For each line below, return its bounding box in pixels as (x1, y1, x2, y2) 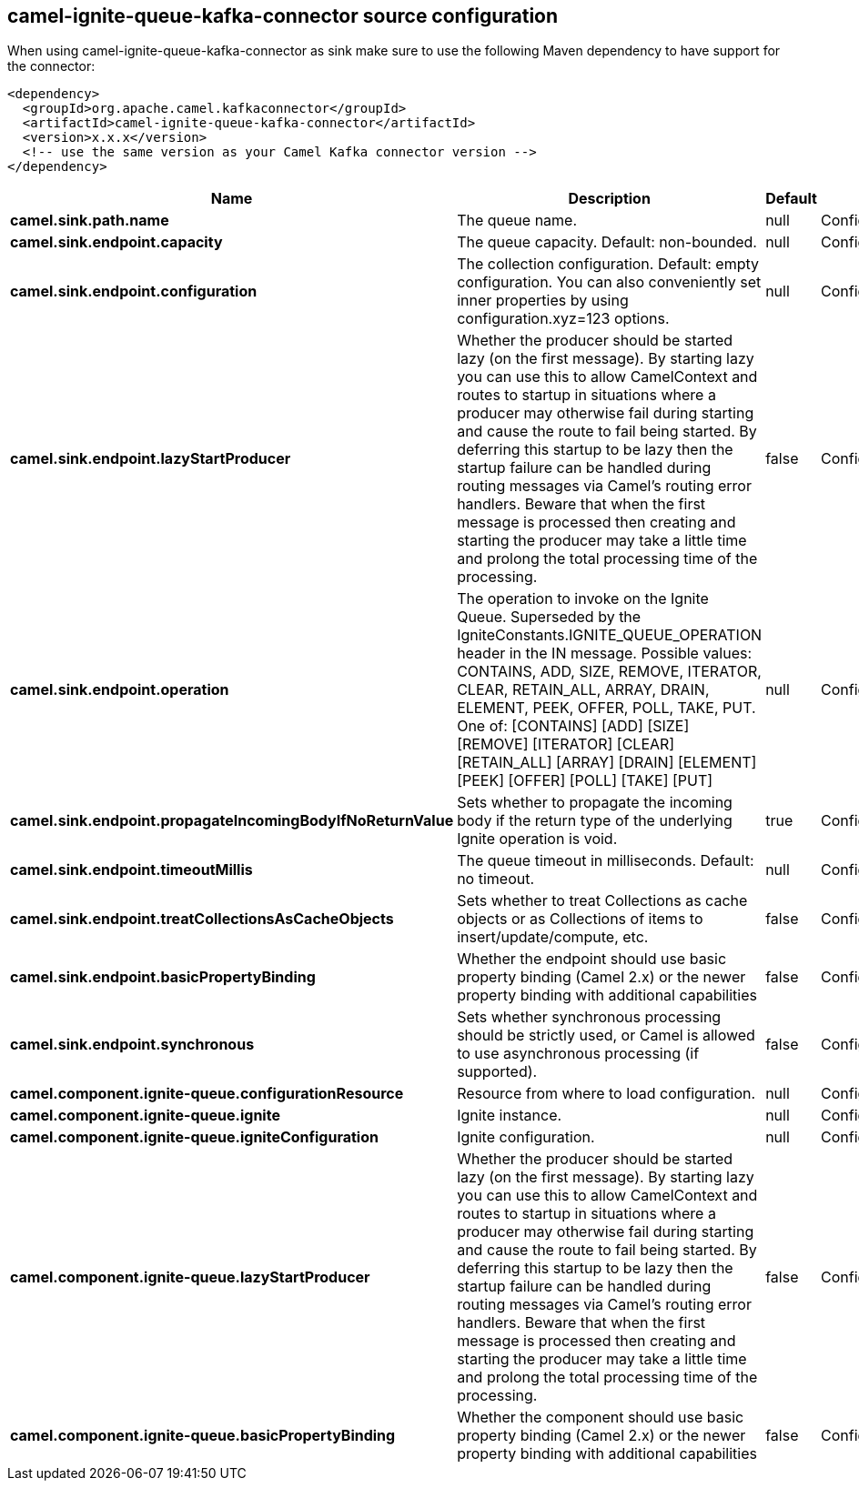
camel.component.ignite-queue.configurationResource (10, 1084, 404, 1103)
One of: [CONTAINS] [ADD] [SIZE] (457, 717, 690, 736)
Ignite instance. (457, 1106, 562, 1125)
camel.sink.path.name (10, 211, 169, 230)
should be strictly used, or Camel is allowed (457, 1026, 755, 1045)
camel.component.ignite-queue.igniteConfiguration (10, 1128, 379, 1147)
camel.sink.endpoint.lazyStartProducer (10, 449, 291, 468)
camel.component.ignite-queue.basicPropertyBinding (10, 1426, 396, 1445)
